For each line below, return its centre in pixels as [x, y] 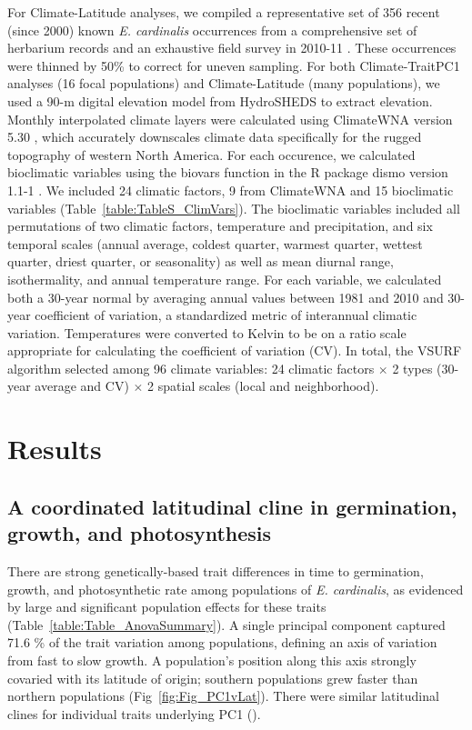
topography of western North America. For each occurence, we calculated [211, 154]
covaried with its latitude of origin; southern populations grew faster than [213, 678]
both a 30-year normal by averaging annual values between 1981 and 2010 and [226, 297]
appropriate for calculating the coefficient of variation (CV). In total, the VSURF [235, 350]
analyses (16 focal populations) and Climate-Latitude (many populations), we [224, 83]
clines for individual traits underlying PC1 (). [134, 713]
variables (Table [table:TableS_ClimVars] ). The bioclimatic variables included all [234, 208]
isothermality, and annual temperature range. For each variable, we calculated [225, 279]
